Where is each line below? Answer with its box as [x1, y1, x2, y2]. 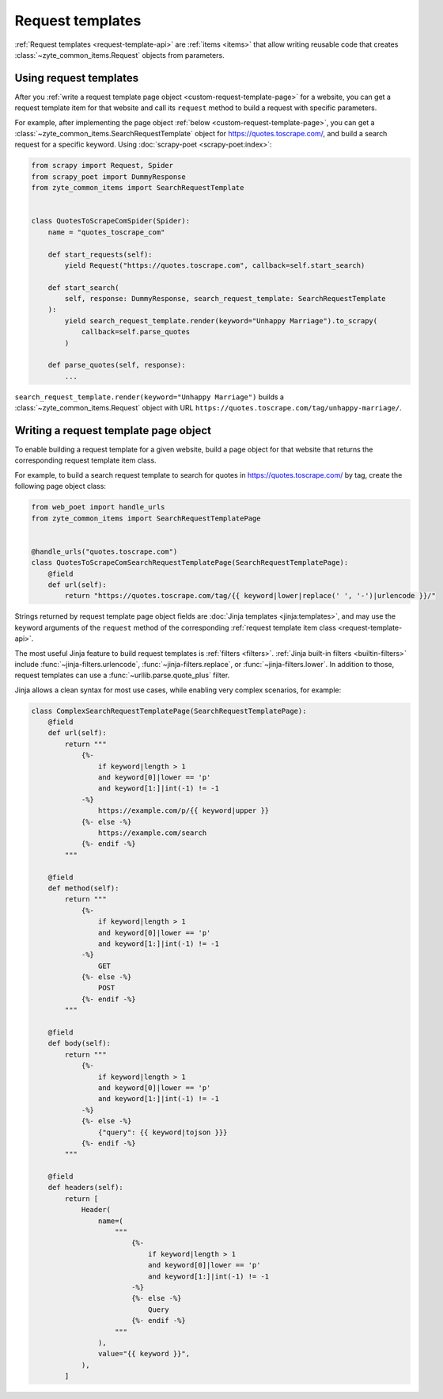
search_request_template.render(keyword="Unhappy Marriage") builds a [14, 392, 285, 402]
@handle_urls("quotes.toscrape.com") [31, 547, 178, 556]
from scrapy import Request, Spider [31, 161, 174, 170]
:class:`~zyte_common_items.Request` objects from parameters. [14, 50, 225, 59]
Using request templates [14, 71, 138, 85]
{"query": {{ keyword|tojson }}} [97, 1127, 228, 1137]
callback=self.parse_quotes [81, 327, 190, 337]
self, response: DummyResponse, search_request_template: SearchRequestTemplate [64, 294, 387, 303]
